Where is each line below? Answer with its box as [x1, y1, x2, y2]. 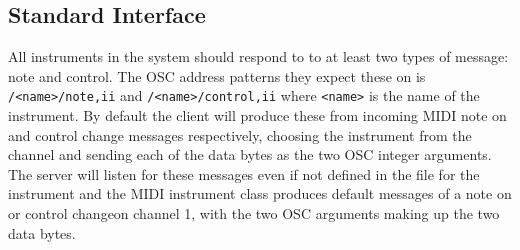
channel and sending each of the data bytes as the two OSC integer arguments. [8, 144, 492, 165]
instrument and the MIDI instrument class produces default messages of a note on [8, 183, 512, 204]
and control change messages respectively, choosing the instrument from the [8, 124, 472, 145]
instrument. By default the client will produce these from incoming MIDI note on [8, 105, 507, 126]
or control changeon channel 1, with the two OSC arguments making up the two [8, 203, 500, 224]
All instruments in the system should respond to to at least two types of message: [8, 46, 509, 67]
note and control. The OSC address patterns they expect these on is [8, 65, 426, 86]
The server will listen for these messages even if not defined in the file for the [8, 163, 480, 184]
